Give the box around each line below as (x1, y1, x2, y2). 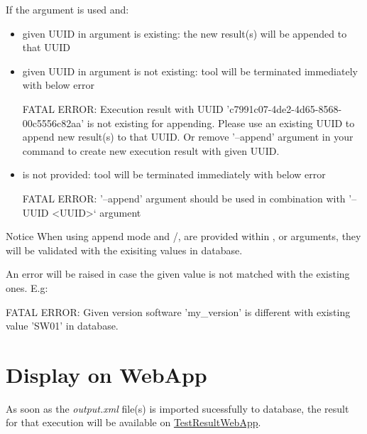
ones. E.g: (6, 280, 48, 295)
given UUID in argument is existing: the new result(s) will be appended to (22, 26, 347, 40)
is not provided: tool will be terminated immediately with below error (22, 167, 326, 182)
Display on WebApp (6, 359, 207, 389)
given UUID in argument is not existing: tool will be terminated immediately (22, 63, 358, 78)
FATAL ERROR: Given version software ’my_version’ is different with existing (6, 304, 351, 319)
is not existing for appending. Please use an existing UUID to (87, 115, 355, 130)
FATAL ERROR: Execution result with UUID (22, 101, 224, 116)
